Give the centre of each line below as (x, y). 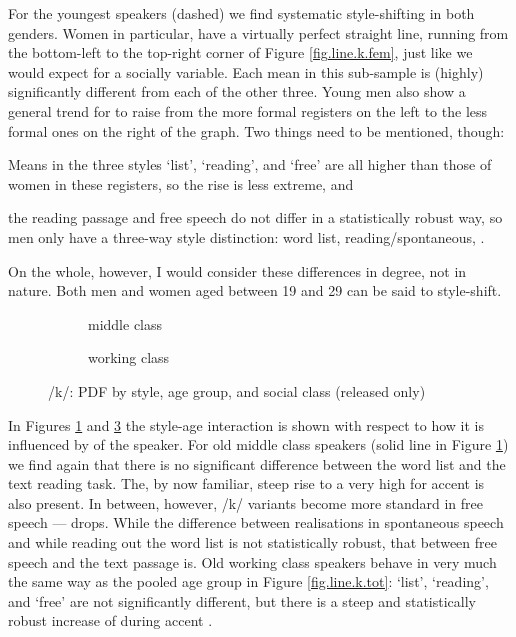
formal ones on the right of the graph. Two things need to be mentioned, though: (256, 130)
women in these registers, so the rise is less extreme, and (181, 183)
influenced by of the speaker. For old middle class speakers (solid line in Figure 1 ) (258, 444)
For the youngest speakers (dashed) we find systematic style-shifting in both (241, 13)
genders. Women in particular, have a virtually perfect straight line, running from (258, 32)
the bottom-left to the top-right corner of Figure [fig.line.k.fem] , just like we (240, 52)
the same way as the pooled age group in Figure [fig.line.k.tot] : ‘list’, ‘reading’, (248, 581)
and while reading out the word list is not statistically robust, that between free (252, 542)
